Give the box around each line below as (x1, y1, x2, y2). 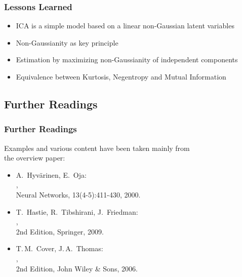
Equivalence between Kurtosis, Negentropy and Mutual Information (16, 71, 226, 82)
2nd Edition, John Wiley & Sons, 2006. (16, 263, 138, 273)
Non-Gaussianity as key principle (16, 37, 118, 48)
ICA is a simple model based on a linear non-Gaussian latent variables (16, 20, 234, 31)
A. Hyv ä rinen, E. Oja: (16, 169, 87, 180)
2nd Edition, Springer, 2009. (16, 226, 104, 236)
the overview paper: (4, 152, 65, 163)
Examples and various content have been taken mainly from (4, 142, 190, 153)
